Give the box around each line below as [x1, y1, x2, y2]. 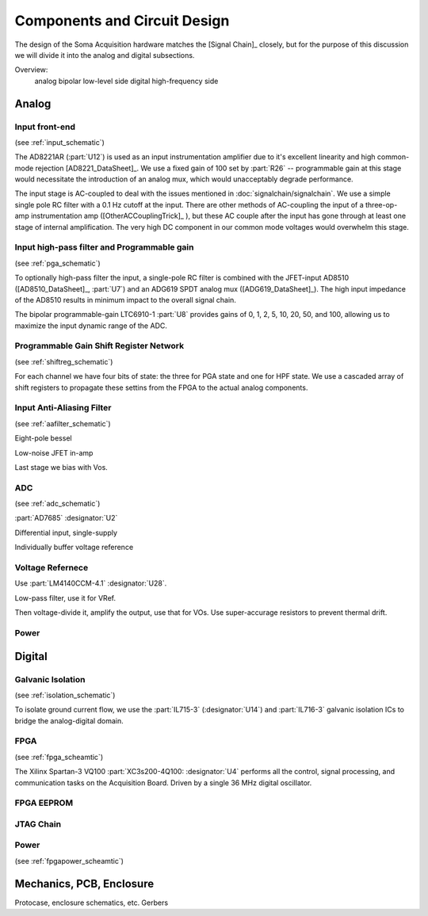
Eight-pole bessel [14, 433, 72, 443]
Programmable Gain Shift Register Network [14, 341, 185, 352]
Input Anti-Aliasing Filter [14, 403, 112, 414]
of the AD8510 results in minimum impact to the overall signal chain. [14, 295, 237, 304]
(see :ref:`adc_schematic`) [14, 499, 101, 509]
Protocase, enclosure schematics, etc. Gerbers [14, 898, 169, 907]
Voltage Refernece [14, 563, 89, 574]
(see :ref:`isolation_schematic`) [14, 690, 116, 700]
